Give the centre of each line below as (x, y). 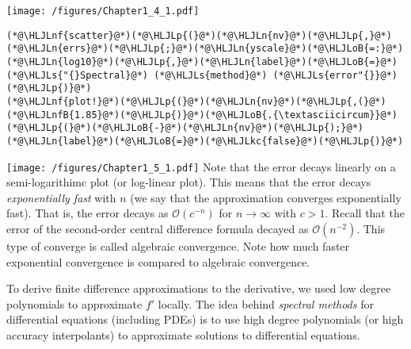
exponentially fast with (61, 197)
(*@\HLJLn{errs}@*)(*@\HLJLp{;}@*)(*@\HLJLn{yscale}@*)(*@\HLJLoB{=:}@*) (205, 49)
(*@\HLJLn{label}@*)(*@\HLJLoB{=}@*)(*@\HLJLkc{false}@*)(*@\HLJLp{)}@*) (205, 141)
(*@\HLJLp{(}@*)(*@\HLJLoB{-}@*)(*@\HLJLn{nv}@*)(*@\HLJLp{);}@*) (185, 128)
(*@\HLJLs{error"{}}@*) (335, 75)
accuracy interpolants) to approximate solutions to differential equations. (183, 334)
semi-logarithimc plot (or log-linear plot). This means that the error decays (189, 182)
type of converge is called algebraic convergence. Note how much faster (178, 246)
